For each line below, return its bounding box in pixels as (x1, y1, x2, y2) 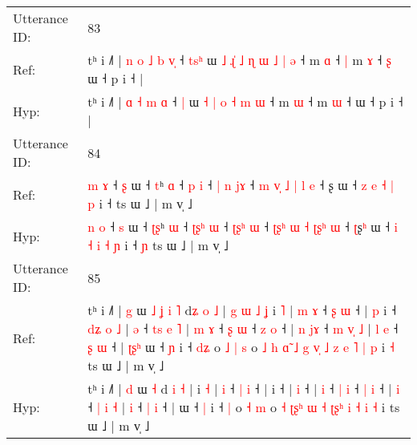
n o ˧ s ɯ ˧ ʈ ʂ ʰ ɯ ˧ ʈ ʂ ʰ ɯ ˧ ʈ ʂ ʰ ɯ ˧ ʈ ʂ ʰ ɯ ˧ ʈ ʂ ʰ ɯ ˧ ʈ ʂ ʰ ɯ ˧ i (87, 217, 399, 236)
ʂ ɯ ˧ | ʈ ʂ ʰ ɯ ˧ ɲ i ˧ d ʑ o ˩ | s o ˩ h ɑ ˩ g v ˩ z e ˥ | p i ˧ (87, 338, 395, 356)
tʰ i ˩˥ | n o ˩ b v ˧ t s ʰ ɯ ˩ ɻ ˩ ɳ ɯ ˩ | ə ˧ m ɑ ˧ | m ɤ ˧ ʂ (87, 51, 392, 69)
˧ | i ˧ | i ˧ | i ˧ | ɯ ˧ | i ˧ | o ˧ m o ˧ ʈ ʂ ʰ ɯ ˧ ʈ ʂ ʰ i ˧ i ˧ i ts (87, 398, 400, 416)
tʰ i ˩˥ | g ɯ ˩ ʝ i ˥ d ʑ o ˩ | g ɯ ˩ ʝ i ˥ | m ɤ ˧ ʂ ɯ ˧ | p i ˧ (87, 301, 397, 319)
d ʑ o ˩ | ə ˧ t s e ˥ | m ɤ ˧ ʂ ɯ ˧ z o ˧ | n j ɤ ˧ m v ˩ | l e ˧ (87, 319, 399, 338)
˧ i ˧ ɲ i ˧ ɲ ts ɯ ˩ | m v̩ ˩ (87, 236, 229, 254)
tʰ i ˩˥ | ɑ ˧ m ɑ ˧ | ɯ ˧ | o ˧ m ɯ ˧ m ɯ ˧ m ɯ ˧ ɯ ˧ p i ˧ (87, 92, 403, 111)
